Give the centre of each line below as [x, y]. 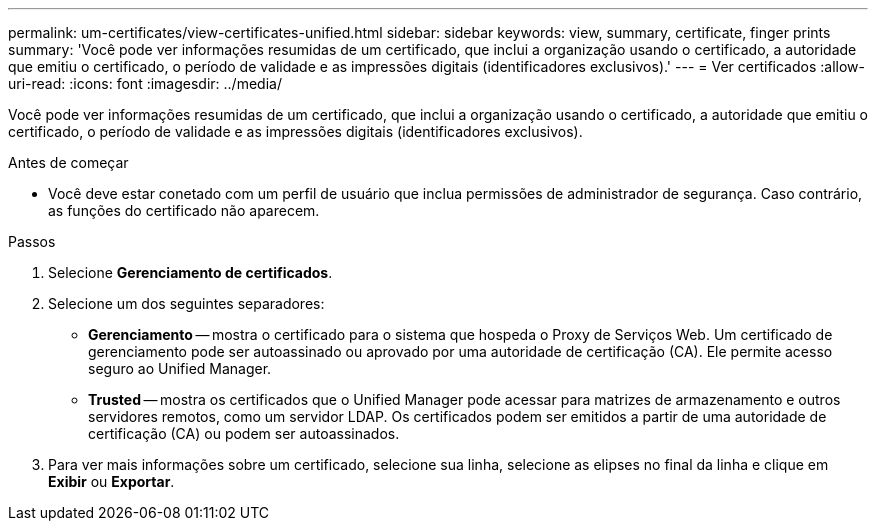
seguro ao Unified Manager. [180, 368]
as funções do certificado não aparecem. [184, 210]
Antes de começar [68, 162]
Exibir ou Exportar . [111, 481]
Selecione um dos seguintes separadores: [186, 303]
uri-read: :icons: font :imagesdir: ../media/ [145, 83]
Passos [32, 241]
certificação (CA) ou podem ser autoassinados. [244, 433]
